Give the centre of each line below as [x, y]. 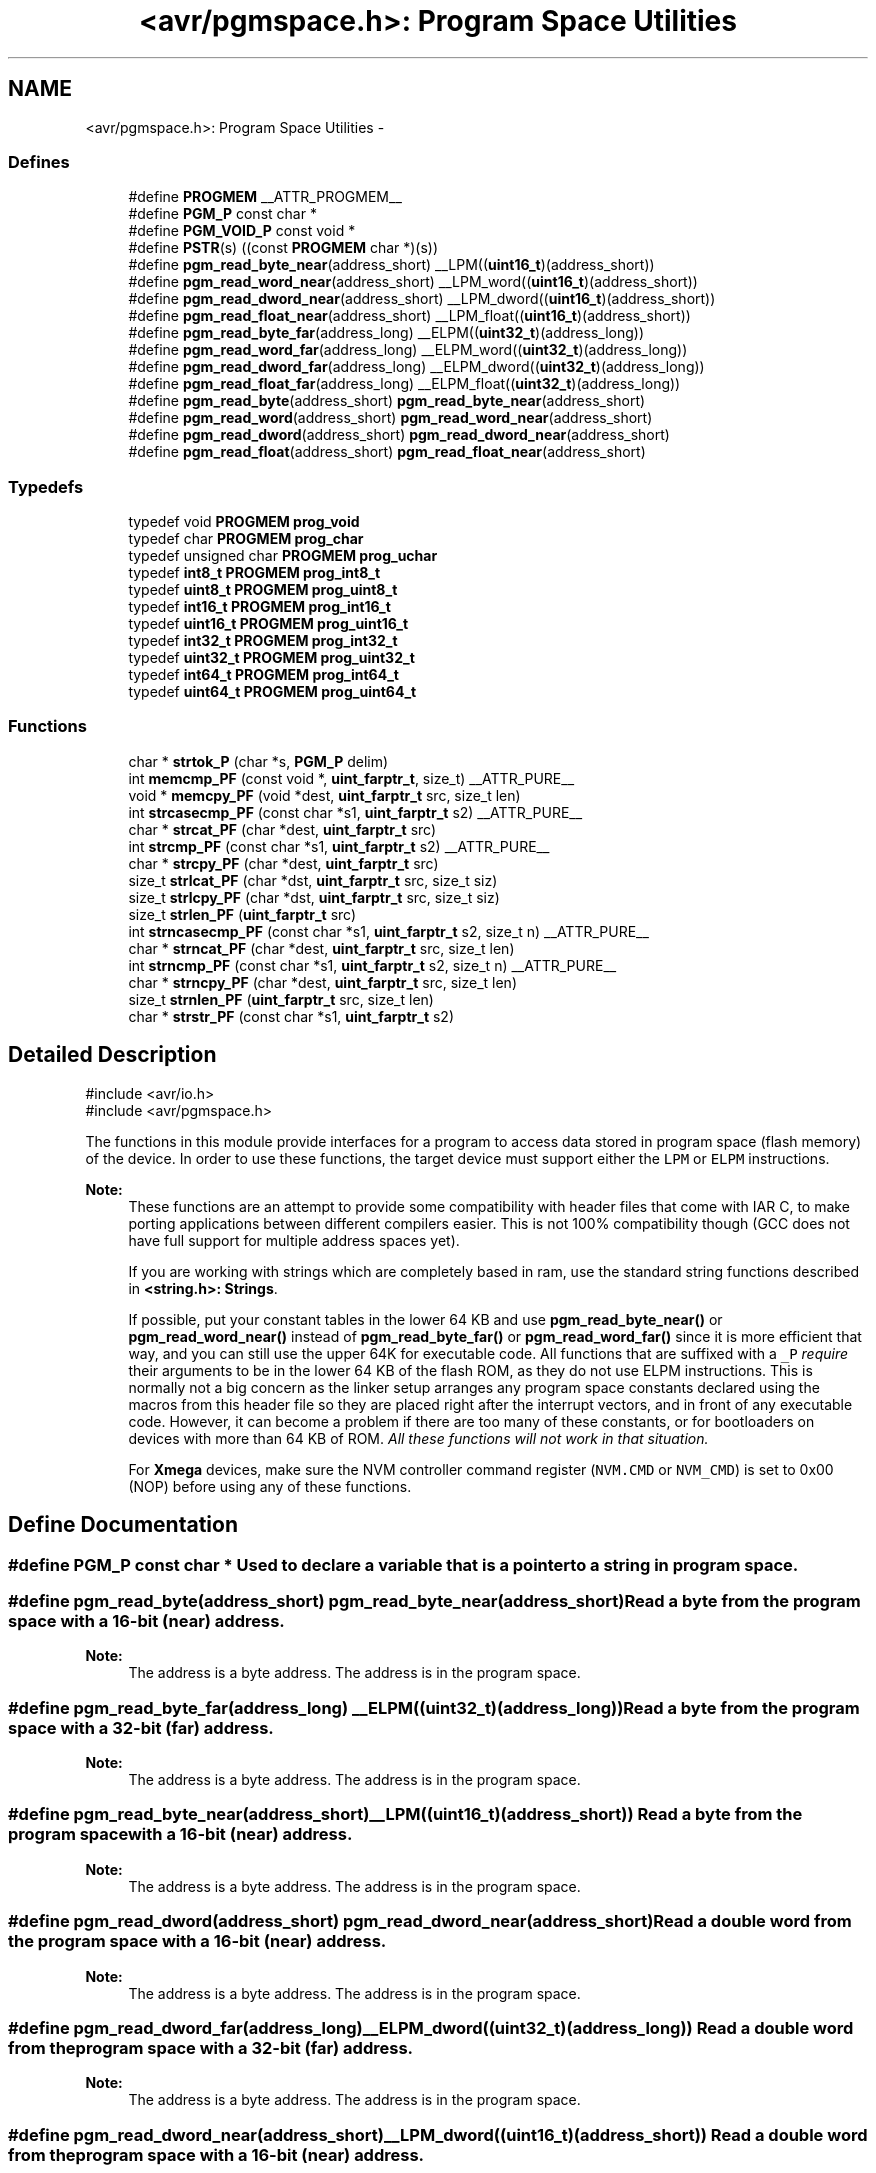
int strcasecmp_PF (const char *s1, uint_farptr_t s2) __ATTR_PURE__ [355, 812]
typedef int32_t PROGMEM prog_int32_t [263, 641]
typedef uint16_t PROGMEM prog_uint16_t [268, 624]
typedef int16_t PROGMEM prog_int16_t [259, 607]
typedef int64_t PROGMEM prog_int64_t [263, 675]
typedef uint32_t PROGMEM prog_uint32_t [271, 658]
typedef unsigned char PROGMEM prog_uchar [283, 556]
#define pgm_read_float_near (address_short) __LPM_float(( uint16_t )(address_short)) [409, 316]
